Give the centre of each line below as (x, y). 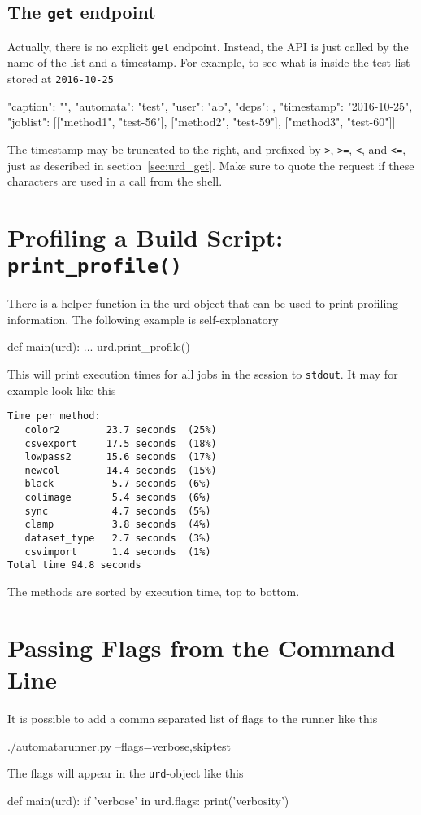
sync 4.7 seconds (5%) (118, 511)
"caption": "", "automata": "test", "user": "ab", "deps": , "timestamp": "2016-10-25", (210, 105)
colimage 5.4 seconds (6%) (118, 498)
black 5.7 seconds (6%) (118, 484)
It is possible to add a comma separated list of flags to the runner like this (193, 718)
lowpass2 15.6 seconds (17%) (121, 457)
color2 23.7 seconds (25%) (121, 429)
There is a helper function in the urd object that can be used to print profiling (203, 303)
